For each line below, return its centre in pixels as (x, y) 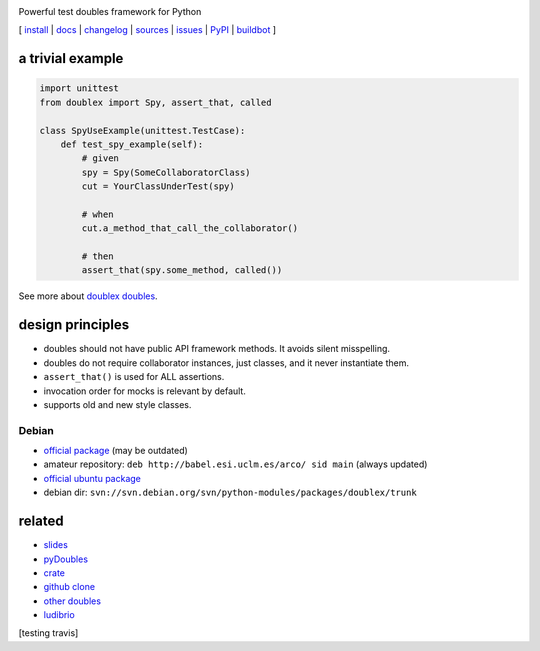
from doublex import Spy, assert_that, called (155, 102)
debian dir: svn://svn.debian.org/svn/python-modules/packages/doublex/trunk (230, 492)
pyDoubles (66, 559)
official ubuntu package (92, 478)
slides (56, 545)
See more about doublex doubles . (88, 296)
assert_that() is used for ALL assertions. (134, 377)
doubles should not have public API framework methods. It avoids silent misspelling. (216, 349)
